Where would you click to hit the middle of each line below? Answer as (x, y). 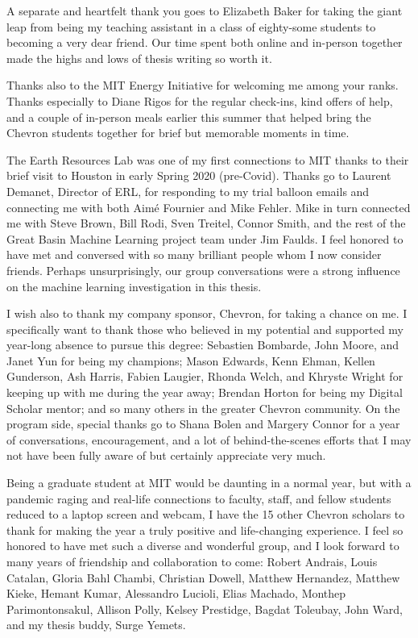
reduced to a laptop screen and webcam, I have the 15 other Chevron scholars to (206, 514)
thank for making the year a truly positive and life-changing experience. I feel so (205, 530)
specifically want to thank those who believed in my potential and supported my (205, 329)
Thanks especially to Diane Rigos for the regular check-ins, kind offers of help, (200, 100)
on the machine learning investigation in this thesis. (134, 286)
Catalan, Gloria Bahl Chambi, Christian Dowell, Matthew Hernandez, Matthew (203, 577)
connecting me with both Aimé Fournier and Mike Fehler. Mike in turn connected (209, 207)
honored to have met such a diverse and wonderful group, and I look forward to (203, 546)
